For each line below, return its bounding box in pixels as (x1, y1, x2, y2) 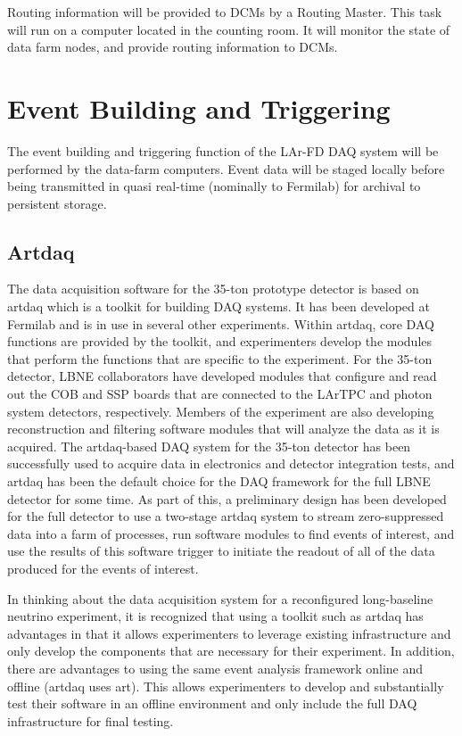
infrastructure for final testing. (7, 711, 174, 730)
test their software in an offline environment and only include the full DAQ (7, 694, 417, 713)
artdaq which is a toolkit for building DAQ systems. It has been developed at (7, 297, 430, 316)
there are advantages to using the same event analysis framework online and (7, 658, 424, 677)
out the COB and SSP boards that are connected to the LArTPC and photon (7, 385, 433, 403)
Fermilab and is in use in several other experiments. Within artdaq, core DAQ (7, 314, 434, 333)
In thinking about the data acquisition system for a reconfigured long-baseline (7, 589, 433, 608)
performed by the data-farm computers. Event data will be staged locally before (7, 159, 445, 178)
